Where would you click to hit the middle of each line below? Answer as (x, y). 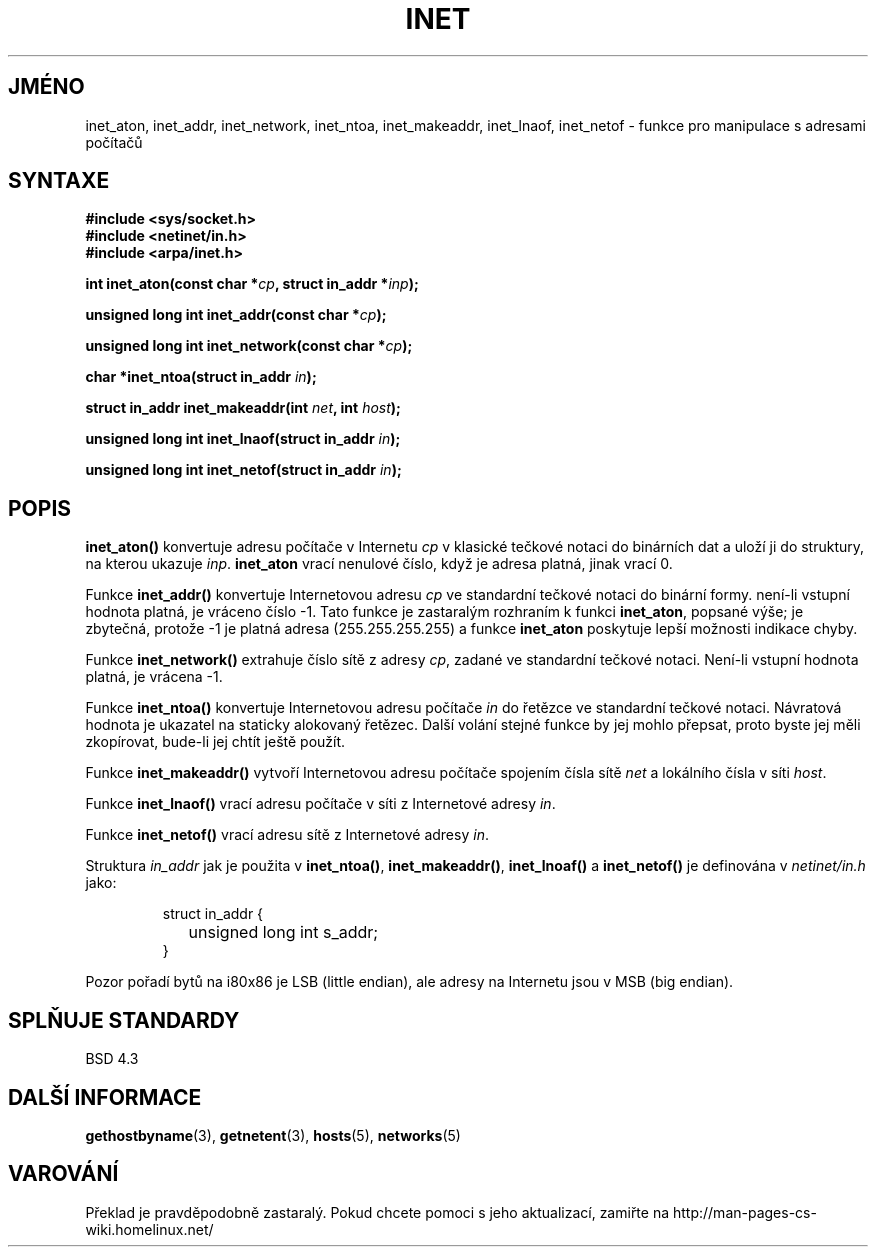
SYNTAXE (59, 181)
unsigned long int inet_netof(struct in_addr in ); (243, 470)
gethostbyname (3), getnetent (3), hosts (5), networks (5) (273, 1135)
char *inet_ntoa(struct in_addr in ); (201, 377)
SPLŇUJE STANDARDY (124, 1020)
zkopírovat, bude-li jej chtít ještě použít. (215, 742)
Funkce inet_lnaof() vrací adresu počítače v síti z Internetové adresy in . (320, 804)
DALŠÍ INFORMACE (105, 1097)
